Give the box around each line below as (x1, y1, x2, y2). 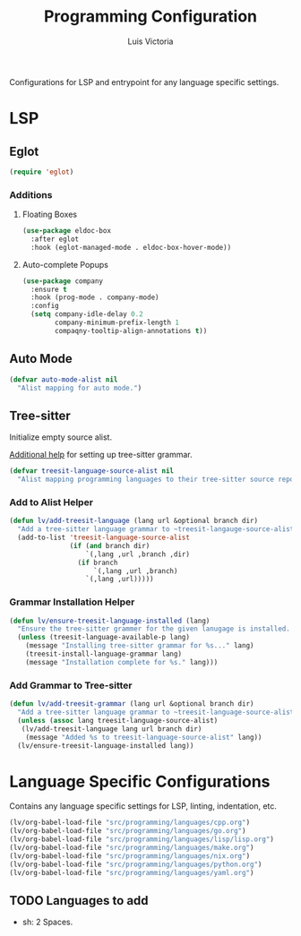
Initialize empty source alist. (9, 432, 113, 442)
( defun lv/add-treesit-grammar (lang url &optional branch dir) (9, 700, 254, 708)
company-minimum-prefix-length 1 (55, 318, 180, 328)
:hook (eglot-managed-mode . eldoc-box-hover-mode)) (30, 243, 232, 252)
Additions (9, 188, 53, 201)
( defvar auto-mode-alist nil (9, 374, 118, 384)
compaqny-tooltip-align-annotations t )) (55, 326, 208, 335)
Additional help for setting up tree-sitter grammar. (9, 450, 193, 460)
